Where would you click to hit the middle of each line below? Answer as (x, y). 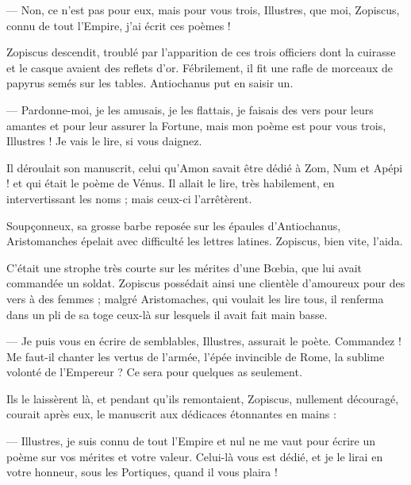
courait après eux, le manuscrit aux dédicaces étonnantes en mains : (171, 414)
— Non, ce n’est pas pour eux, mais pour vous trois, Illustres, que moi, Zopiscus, (203, 10)
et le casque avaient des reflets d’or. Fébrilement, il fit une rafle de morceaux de (200, 67)
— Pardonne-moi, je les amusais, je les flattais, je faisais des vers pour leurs (190, 109)
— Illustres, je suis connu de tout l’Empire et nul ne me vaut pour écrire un (191, 441)
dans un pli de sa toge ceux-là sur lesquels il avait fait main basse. (167, 314)
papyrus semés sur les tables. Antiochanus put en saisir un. (150, 83)
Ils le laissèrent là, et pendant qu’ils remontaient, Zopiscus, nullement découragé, (203, 398)
